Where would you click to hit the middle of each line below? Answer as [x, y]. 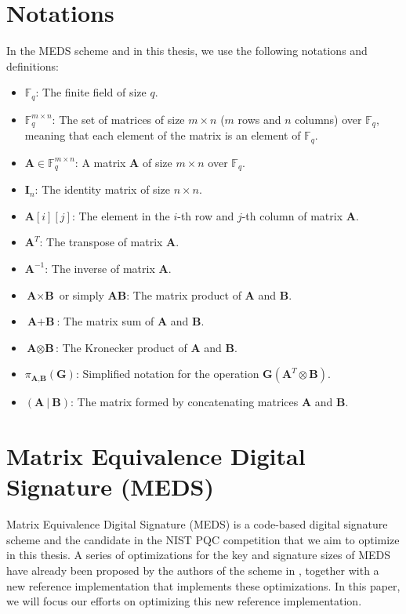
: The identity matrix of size [102, 189]
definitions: [33, 65]
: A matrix [100, 162]
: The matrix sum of [105, 321]
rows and [259, 119]
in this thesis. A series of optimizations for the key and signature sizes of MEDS [199, 555]
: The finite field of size [91, 92]
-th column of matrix [292, 215]
